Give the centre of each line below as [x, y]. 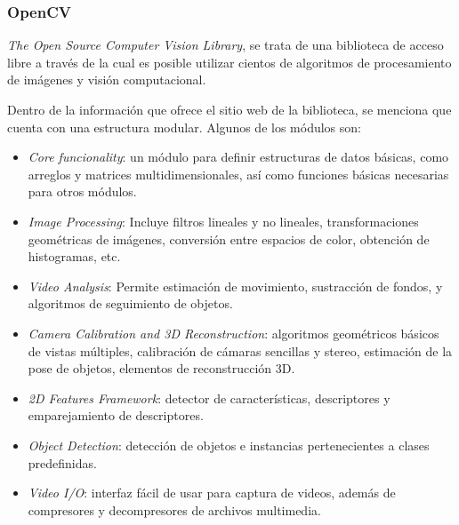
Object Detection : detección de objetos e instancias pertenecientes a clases [229, 445]
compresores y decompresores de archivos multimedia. [174, 509]
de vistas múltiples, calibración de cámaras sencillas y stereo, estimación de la [240, 350]
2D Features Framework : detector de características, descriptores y [209, 398]
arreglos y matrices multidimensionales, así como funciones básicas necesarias [238, 174]
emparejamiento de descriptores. [116, 415]
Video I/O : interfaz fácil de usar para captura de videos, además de [212, 493]
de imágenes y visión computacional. [107, 80]
